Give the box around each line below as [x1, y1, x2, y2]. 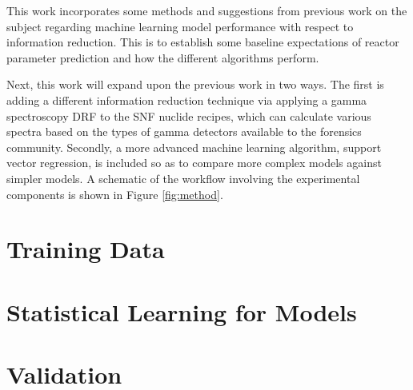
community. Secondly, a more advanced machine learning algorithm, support [6, 138, 382, 155]
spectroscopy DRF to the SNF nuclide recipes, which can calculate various [6, 107, 371, 124]
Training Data [6, 233, 165, 265]
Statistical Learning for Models [6, 295, 357, 328]
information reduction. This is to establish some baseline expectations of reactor [6, 34, 399, 50]
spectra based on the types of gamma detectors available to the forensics [6, 123, 362, 140]
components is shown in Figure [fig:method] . [6, 185, 223, 202]
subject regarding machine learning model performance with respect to [6, 18, 354, 34]
